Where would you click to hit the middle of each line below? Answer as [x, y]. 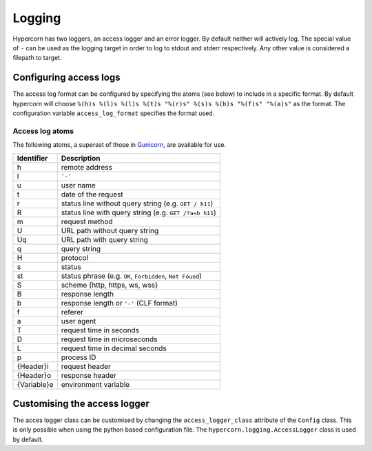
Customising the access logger [81, 403]
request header [86, 366]
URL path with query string [104, 239]
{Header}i [33, 366]
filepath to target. [37, 58]
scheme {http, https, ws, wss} [110, 285]
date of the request [92, 194]
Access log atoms [43, 131]
